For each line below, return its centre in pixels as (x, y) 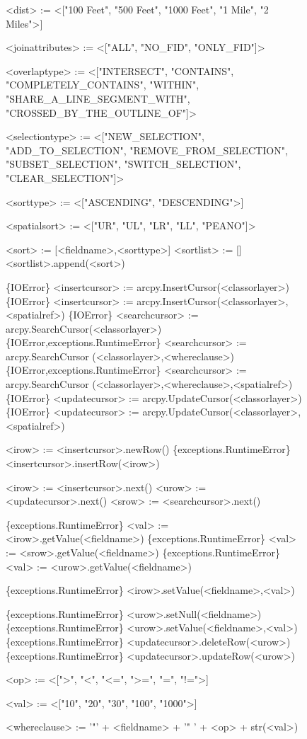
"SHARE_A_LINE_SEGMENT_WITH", (98, 98)
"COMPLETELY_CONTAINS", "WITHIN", (103, 85)
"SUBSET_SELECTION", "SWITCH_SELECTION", (123, 164)
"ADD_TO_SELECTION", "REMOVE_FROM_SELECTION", (147, 150)
